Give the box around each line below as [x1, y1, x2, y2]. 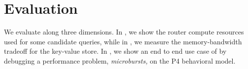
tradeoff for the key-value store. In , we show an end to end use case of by [4, 46, 227, 56]
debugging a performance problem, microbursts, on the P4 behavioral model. [4, 55, 236, 66]
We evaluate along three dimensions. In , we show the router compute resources [4, 27, 244, 37]
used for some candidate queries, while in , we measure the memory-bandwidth [4, 36, 242, 46]
